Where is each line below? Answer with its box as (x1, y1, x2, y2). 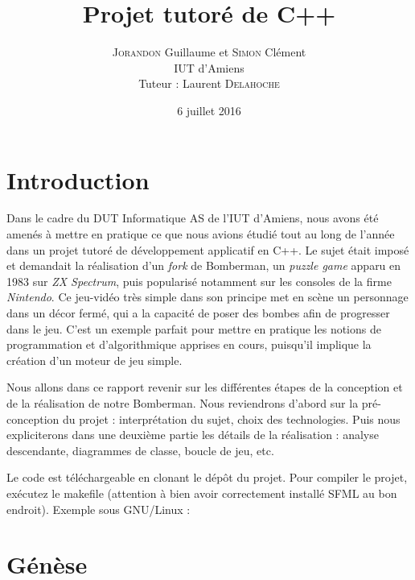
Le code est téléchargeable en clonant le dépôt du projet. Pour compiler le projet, (6, 469, 408, 486)
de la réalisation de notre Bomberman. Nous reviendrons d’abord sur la (6, 394, 359, 411)
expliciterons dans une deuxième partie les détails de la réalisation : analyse (6, 426, 379, 443)
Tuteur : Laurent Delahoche (138, 75, 280, 92)
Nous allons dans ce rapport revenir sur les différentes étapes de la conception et (6, 379, 403, 396)
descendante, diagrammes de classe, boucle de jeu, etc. (6, 441, 274, 458)
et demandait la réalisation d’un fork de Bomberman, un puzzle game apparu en (6, 257, 401, 274)
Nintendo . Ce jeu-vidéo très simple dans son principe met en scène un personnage (6, 288, 409, 305)
